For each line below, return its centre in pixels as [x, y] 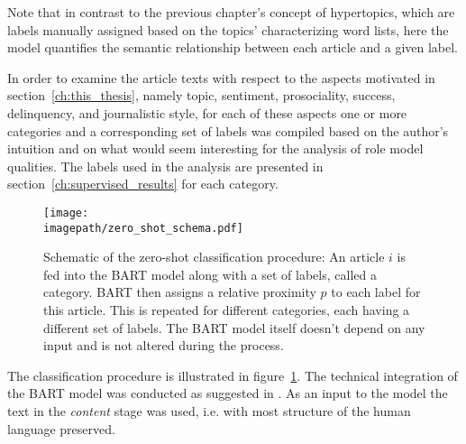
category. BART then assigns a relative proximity [180, 292]
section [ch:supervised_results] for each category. [143, 184]
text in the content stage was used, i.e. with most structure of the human [209, 411]
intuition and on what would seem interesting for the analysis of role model [215, 148]
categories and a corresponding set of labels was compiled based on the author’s [228, 130]
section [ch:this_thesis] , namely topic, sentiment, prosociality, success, [201, 95]
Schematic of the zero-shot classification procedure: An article [214, 257]
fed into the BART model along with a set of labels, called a [210, 274]
